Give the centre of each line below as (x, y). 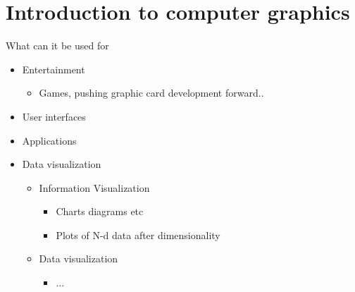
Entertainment (54, 69)
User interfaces (54, 116)
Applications (49, 140)
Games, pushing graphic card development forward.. (151, 93)
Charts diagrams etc (100, 211)
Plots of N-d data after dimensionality (138, 235)
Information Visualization (94, 187)
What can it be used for (57, 45)
